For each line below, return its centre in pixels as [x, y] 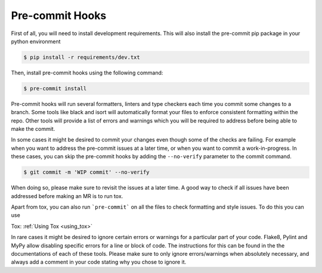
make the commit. [33, 129]
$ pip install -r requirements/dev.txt [82, 57]
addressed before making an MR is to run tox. [67, 196]
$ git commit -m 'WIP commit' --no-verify [86, 172]
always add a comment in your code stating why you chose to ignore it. [99, 262]
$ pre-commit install [55, 88]
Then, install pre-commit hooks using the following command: [87, 73]
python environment [36, 41]
